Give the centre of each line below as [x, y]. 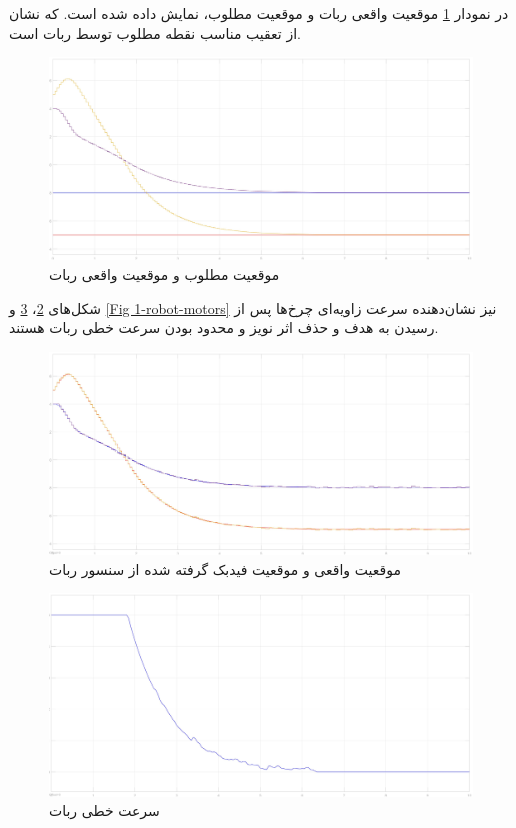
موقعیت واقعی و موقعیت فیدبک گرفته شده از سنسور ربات [225, 568]
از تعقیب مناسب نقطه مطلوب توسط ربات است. [155, 32]
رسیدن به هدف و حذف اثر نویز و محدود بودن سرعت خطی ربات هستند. [224, 327]
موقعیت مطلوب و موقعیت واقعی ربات [164, 274]
